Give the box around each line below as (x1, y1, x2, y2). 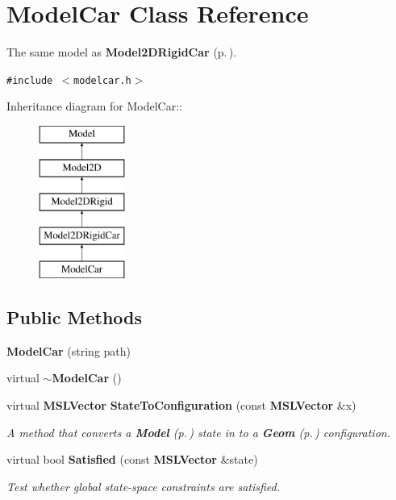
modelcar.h (73, 74, 131, 86)
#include (6, 74, 53, 86)
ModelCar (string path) (6, 342, 131, 359)
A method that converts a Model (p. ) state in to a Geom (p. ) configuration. (6, 423, 390, 440)
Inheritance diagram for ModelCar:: (6, 98, 182, 115)
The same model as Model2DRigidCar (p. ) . (6, 44, 237, 60)
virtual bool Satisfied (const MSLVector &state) (6, 451, 258, 468)
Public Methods (6, 304, 143, 329)
